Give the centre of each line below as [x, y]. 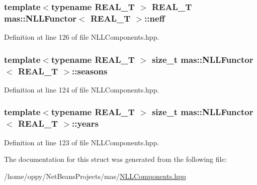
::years [85, 123]
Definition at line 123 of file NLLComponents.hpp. [82, 142]
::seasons [90, 71]
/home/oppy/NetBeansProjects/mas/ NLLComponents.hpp [95, 176]
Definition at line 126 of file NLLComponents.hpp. [82, 37]
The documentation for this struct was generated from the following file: [115, 159]
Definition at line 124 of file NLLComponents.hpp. [82, 89]
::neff [155, 18]
